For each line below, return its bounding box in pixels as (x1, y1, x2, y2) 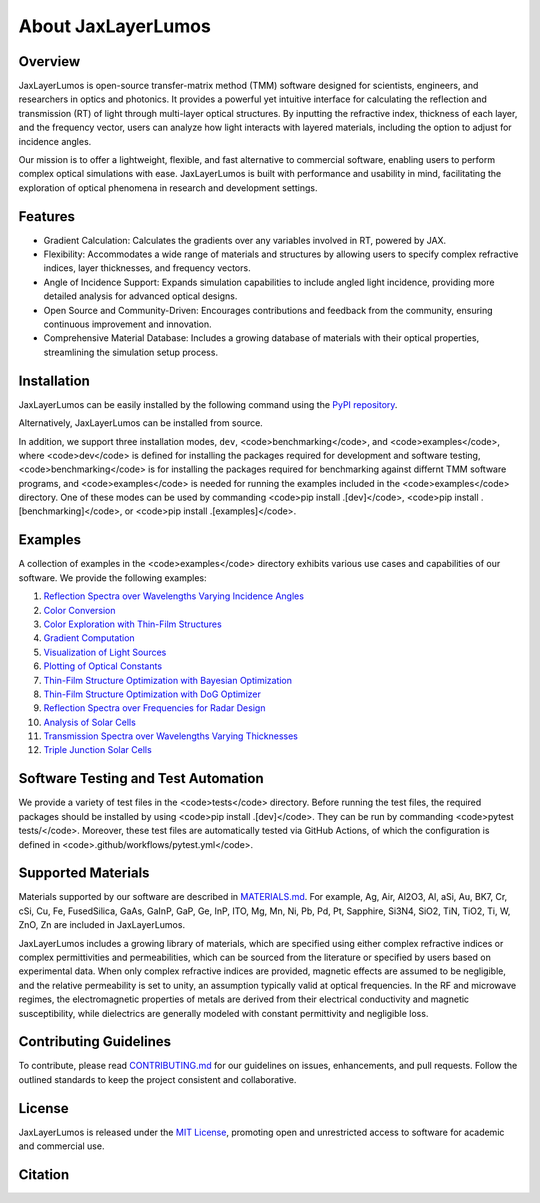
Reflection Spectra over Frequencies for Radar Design (43, 702, 266, 714)
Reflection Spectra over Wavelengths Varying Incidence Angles (43, 590, 305, 602)
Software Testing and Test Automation (18, 770, 264, 787)
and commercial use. (18, 1140, 105, 1152)
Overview (18, 53, 81, 70)
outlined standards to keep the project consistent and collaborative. (18, 1073, 297, 1085)
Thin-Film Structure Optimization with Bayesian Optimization (43, 674, 293, 686)
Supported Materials (18, 865, 150, 882)
